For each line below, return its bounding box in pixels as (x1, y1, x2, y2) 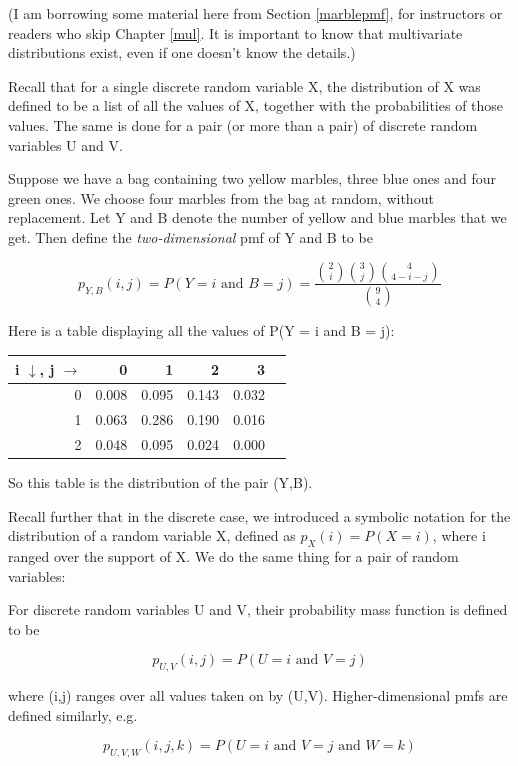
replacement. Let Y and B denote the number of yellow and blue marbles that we (8, 207, 507, 228)
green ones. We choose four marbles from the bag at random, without (8, 187, 434, 208)
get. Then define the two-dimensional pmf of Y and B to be (8, 226, 373, 247)
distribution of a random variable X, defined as (8, 525, 296, 546)
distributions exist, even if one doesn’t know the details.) (8, 42, 356, 63)
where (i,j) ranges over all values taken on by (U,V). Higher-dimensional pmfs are (8, 685, 508, 706)
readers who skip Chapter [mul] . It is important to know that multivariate (8, 22, 463, 43)
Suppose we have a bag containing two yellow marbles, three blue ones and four (8, 168, 496, 189)
